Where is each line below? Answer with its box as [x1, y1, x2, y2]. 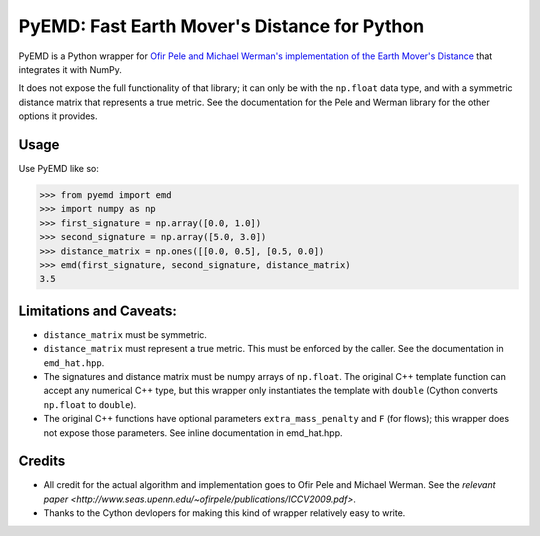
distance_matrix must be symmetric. [43, 328, 207, 340]
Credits [18, 453, 66, 470]
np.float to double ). [43, 398, 137, 410]
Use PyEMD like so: [18, 163, 99, 175]
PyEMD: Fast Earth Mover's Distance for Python [18, 15, 425, 37]
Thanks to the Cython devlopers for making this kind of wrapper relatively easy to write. [43, 507, 406, 519]
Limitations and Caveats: [18, 302, 177, 319]
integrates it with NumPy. [18, 63, 122, 75]
